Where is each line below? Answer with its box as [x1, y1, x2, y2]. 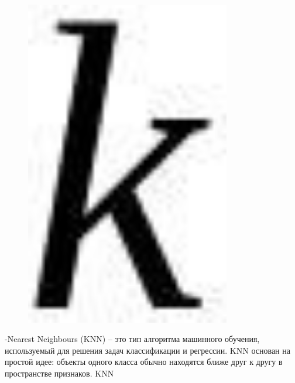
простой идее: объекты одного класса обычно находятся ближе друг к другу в [5, 355, 283, 368]
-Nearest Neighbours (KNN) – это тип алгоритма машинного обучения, [5, 333, 260, 345]
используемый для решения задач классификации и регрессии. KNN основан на [5, 344, 290, 356]
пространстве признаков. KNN [5, 367, 114, 379]
